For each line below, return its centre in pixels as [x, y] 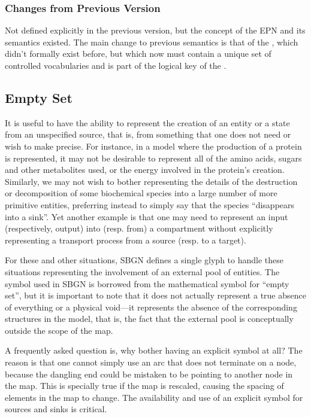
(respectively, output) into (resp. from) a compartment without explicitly [139, 228]
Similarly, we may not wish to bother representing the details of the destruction [151, 181]
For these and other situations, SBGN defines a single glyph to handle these [144, 260]
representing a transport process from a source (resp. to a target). [126, 240]
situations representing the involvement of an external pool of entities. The [142, 271]
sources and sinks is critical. [56, 409]
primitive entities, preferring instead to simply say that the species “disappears [150, 204]
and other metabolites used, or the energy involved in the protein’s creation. [145, 170]
